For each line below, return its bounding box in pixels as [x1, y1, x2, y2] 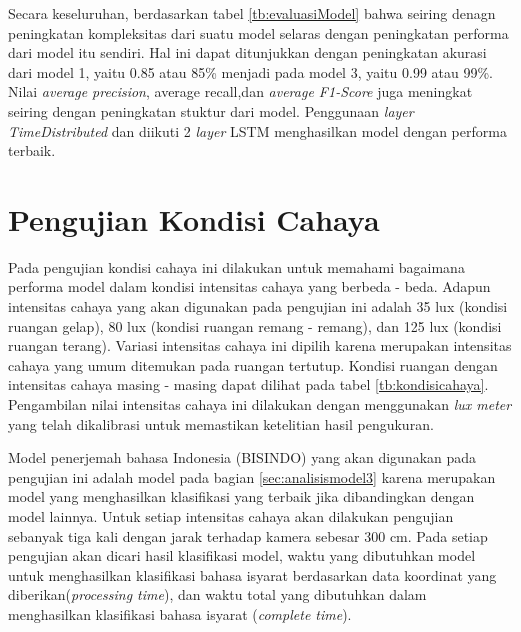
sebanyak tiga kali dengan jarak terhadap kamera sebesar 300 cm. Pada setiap [8, 525, 488, 546]
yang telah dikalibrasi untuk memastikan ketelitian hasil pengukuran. [8, 413, 434, 434]
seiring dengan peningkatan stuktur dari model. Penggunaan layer [8, 100, 414, 121]
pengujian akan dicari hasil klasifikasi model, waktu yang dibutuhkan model [8, 545, 476, 566]
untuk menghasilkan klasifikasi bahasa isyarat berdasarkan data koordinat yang [8, 564, 497, 585]
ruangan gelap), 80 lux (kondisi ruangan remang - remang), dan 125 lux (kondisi [8, 315, 502, 336]
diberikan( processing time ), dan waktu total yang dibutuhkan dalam [8, 584, 427, 605]
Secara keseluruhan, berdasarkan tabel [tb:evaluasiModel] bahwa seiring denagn [8, 3, 496, 23]
